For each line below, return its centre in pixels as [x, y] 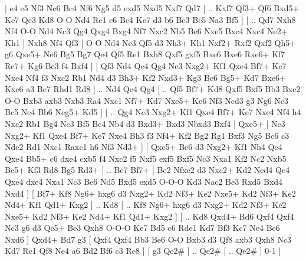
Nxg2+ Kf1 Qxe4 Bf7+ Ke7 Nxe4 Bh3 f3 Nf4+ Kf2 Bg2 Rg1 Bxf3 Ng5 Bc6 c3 [147, 135]
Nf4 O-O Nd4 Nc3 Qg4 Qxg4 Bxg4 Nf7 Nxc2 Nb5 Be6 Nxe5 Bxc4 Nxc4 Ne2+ [146, 31]
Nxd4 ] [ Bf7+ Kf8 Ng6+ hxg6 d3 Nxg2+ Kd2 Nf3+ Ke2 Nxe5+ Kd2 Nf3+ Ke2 [150, 193]
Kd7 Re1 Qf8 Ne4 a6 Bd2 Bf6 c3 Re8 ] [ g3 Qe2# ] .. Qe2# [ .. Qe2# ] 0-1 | [143, 251]
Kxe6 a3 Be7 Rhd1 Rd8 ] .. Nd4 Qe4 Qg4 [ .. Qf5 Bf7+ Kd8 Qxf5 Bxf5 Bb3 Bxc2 [153, 89]
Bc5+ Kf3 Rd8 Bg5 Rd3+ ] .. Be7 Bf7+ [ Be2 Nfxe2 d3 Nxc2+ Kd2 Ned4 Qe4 [147, 170]
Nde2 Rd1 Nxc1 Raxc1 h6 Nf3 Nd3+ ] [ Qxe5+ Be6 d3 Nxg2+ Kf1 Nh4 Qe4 [144, 147]
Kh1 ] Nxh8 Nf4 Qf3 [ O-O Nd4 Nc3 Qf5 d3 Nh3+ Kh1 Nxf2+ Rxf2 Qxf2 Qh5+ [151, 42]
